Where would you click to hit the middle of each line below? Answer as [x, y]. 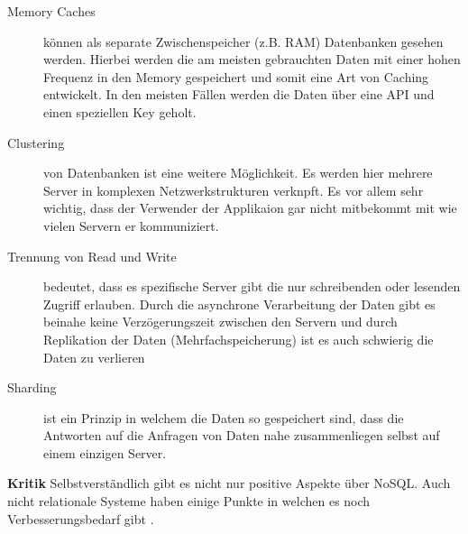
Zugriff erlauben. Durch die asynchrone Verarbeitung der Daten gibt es [239, 304]
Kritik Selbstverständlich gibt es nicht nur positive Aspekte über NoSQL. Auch [229, 483]
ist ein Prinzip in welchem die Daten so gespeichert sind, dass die [224, 417]
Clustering [36, 142]
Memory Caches [51, 11]
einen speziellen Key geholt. [120, 111]
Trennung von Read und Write [92, 256]
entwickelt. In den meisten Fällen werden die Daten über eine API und [239, 94]
